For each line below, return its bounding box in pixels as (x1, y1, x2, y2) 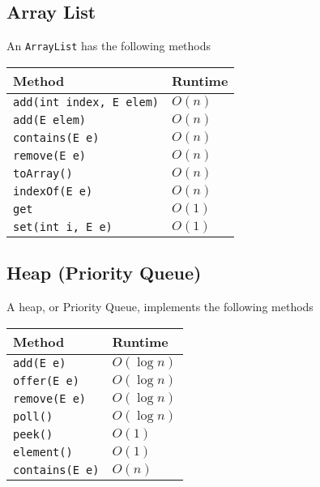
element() (13, 445, 73, 459)
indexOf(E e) (13, 184, 93, 198)
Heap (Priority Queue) (6, 260, 202, 285)
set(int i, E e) (13, 220, 113, 233)
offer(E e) (13, 374, 79, 387)
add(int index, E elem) (13, 95, 160, 109)
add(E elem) (13, 113, 87, 126)
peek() (13, 427, 53, 441)
